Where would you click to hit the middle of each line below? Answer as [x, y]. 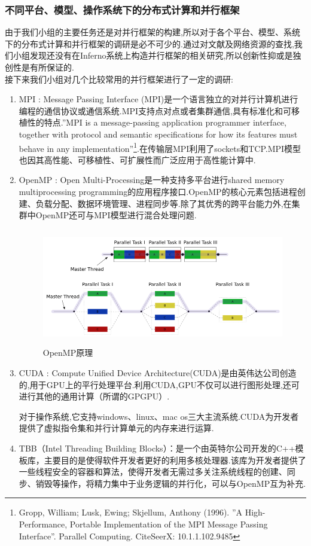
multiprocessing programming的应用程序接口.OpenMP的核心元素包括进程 [158, 191]
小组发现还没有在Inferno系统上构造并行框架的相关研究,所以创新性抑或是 [153, 55]
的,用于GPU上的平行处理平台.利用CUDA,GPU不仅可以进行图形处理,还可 [159, 384]
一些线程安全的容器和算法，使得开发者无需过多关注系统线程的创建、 [153, 472]
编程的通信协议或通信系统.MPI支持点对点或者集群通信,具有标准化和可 [155, 110]
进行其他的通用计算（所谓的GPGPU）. [94, 396]
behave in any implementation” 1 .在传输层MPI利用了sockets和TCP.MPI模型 [160, 147]
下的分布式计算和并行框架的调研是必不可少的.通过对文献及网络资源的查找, [150, 43]
